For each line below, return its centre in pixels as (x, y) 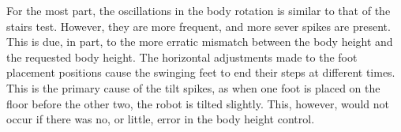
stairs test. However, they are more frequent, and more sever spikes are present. (199, 26)
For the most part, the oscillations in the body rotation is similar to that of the (199, 10)
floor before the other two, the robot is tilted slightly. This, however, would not (198, 103)
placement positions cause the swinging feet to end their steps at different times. (201, 72)
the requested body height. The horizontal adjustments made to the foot (182, 57)
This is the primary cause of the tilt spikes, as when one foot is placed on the (193, 87)
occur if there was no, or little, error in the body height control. (161, 119)
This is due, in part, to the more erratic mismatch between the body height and (200, 41)
